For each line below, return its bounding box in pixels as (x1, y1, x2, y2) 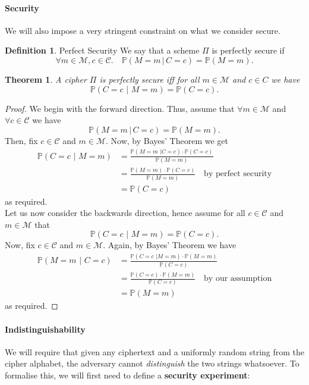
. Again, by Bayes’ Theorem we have (103, 239, 237, 251)
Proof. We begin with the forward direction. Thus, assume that (5, 102, 235, 114)
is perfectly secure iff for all (99, 73, 200, 85)
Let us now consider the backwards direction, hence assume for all (5, 206, 245, 219)
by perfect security (204, 170, 272, 179)
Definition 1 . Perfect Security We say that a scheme (5, 44, 200, 57)
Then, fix (5, 134, 38, 146)
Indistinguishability (5, 323, 86, 335)
